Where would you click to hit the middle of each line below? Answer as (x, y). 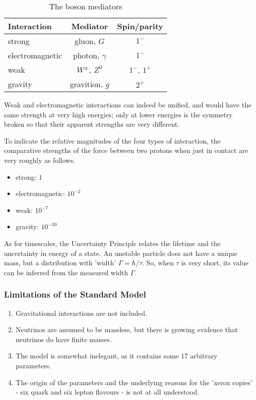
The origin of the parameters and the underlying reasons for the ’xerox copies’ (134, 382)
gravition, (86, 84)
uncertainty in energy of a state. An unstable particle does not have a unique (121, 253)
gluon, (85, 41)
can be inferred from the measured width (66, 272)
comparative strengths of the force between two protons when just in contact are (126, 150)
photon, (86, 55)
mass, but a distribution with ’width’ (60, 263)
